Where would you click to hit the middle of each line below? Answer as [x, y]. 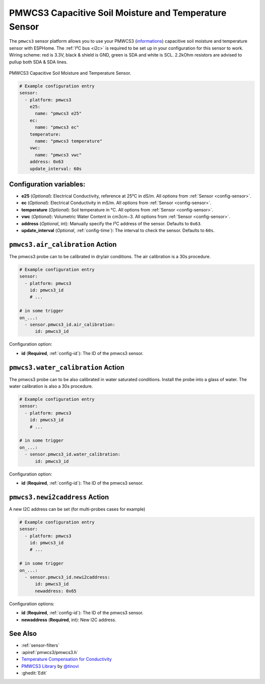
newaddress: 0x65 [56, 591]
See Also [23, 634]
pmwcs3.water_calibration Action [67, 367]
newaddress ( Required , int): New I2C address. [69, 620]
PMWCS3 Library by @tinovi [50, 666]
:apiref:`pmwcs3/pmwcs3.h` [50, 652]
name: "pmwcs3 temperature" [69, 141]
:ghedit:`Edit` [34, 673]
